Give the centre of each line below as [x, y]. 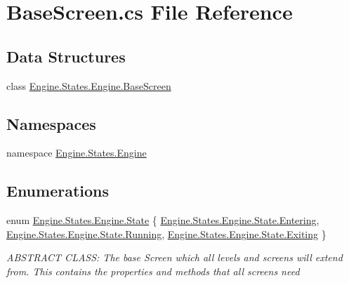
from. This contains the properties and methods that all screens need [153, 271]
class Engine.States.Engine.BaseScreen [89, 85]
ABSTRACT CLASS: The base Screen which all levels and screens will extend [174, 257]
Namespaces [51, 123]
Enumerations [58, 191]
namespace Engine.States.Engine [77, 153]
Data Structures [66, 56]
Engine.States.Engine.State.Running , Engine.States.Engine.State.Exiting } [166, 233]
